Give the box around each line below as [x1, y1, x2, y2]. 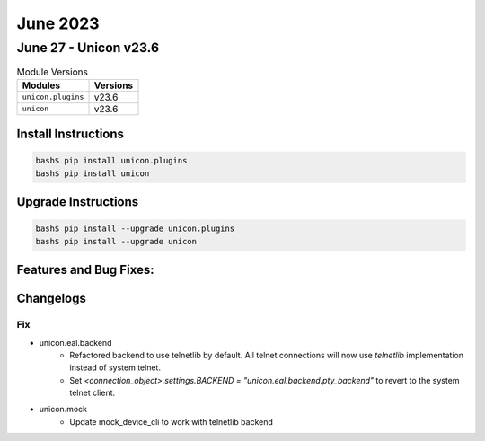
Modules [22, 79, 61, 92]
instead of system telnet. [69, 362, 162, 373]
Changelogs [16, 291, 87, 306]
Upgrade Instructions [16, 194, 139, 210]
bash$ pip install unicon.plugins [35, 155, 188, 166]
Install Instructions [16, 127, 125, 142]
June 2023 [16, 13, 100, 33]
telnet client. [69, 387, 116, 399]
